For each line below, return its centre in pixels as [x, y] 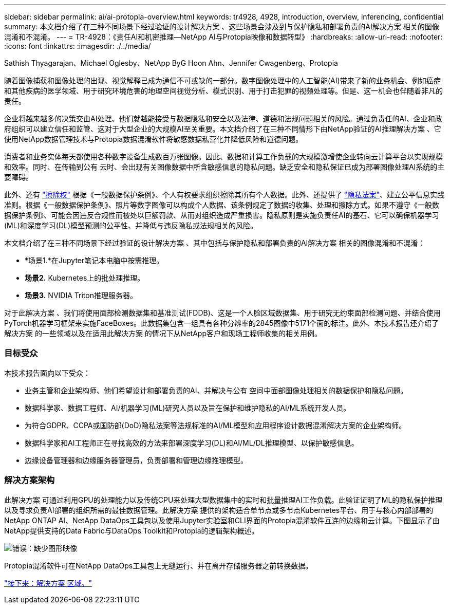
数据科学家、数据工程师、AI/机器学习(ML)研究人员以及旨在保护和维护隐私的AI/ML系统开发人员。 [188, 408]
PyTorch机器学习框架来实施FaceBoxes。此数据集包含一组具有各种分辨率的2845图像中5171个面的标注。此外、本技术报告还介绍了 [222, 323]
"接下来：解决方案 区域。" [48, 583]
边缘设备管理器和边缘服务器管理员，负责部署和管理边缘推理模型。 [136, 460]
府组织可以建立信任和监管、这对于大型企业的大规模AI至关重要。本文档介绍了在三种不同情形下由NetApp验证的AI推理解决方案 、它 [223, 129]
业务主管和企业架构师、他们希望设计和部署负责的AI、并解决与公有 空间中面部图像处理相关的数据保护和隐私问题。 [216, 390]
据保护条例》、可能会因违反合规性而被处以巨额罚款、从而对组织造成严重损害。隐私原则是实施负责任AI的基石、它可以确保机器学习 [222, 215]
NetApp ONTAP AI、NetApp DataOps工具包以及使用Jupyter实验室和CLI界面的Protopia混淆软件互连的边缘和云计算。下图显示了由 [222, 520]
